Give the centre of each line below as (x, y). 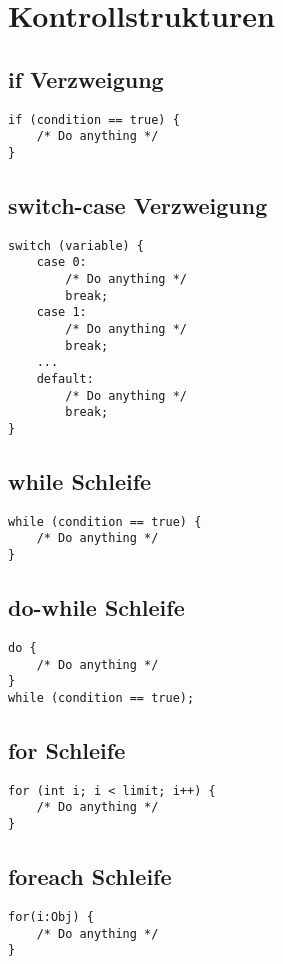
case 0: (61, 262)
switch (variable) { (76, 245)
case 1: (61, 312)
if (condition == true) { (94, 119)
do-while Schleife (96, 607)
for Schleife (67, 750)
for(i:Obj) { (51, 917)
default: (65, 379)
